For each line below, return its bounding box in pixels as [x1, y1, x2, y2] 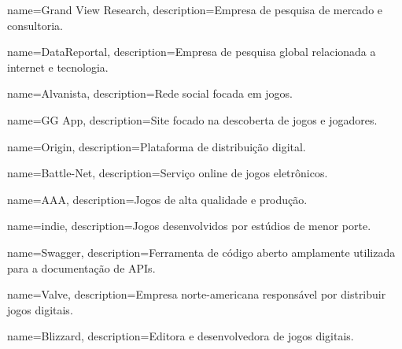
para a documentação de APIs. [7, 259, 156, 276]
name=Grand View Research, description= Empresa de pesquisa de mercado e [7, 2, 383, 17]
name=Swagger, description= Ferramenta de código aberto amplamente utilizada [7, 243, 396, 260]
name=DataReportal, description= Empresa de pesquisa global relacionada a [7, 43, 376, 60]
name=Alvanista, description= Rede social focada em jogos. [7, 85, 293, 102]
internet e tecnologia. [7, 58, 109, 75]
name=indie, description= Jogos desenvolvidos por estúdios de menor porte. [7, 217, 371, 234]
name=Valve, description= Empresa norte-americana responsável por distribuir [7, 286, 386, 303]
